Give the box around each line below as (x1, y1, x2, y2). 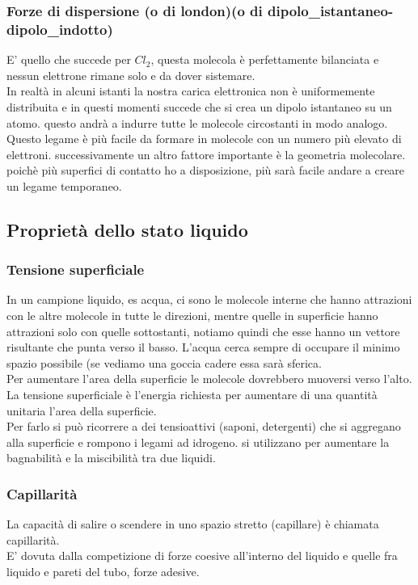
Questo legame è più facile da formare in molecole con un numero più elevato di (6, 130, 402, 147)
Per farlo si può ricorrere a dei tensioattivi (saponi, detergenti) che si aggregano (6, 418, 401, 435)
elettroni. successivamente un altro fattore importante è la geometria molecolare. (6, 145, 406, 162)
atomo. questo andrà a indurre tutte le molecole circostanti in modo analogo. (6, 114, 388, 131)
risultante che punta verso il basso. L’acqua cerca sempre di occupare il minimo (6, 339, 400, 356)
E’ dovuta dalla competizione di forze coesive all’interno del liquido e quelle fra (6, 547, 398, 564)
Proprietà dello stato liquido (6, 217, 248, 242)
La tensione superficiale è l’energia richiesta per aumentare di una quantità (6, 386, 378, 403)
